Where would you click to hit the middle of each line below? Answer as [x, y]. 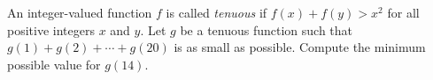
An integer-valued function [80, 12]
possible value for [54, 64]
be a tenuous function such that [267, 29]
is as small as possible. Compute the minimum [300, 47]
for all [403, 12]
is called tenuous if [216, 12]
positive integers [51, 29]
